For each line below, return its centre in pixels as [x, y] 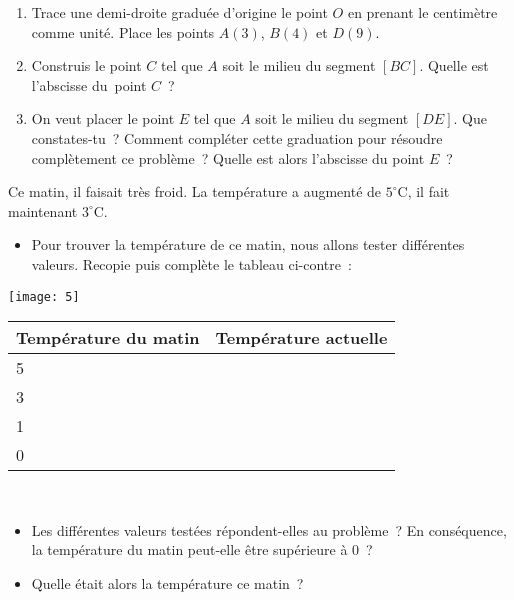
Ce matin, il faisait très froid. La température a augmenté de [195, 191]
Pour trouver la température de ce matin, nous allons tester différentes [248, 244]
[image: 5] [44, 296]
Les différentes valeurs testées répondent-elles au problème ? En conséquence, [269, 529]
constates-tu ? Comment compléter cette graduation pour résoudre [237, 137]
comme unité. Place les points [123, 31]
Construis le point [86, 65]
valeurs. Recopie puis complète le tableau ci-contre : [191, 263]
